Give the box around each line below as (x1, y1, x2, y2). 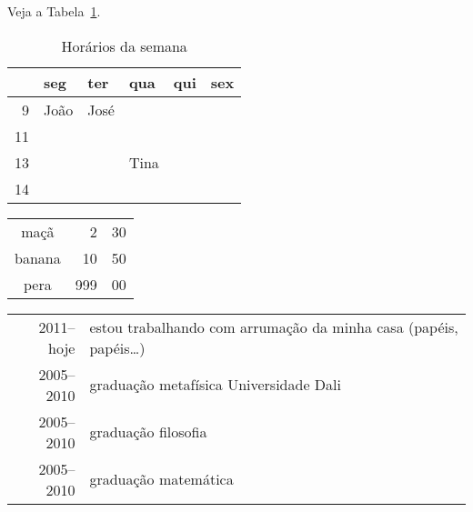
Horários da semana (61, 35, 187, 56)
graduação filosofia (89, 421, 207, 443)
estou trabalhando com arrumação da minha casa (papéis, (89, 316, 458, 337)
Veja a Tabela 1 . (7, 2, 101, 20)
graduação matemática (89, 468, 234, 490)
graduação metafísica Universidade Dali (89, 374, 341, 396)
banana (15, 246, 61, 268)
